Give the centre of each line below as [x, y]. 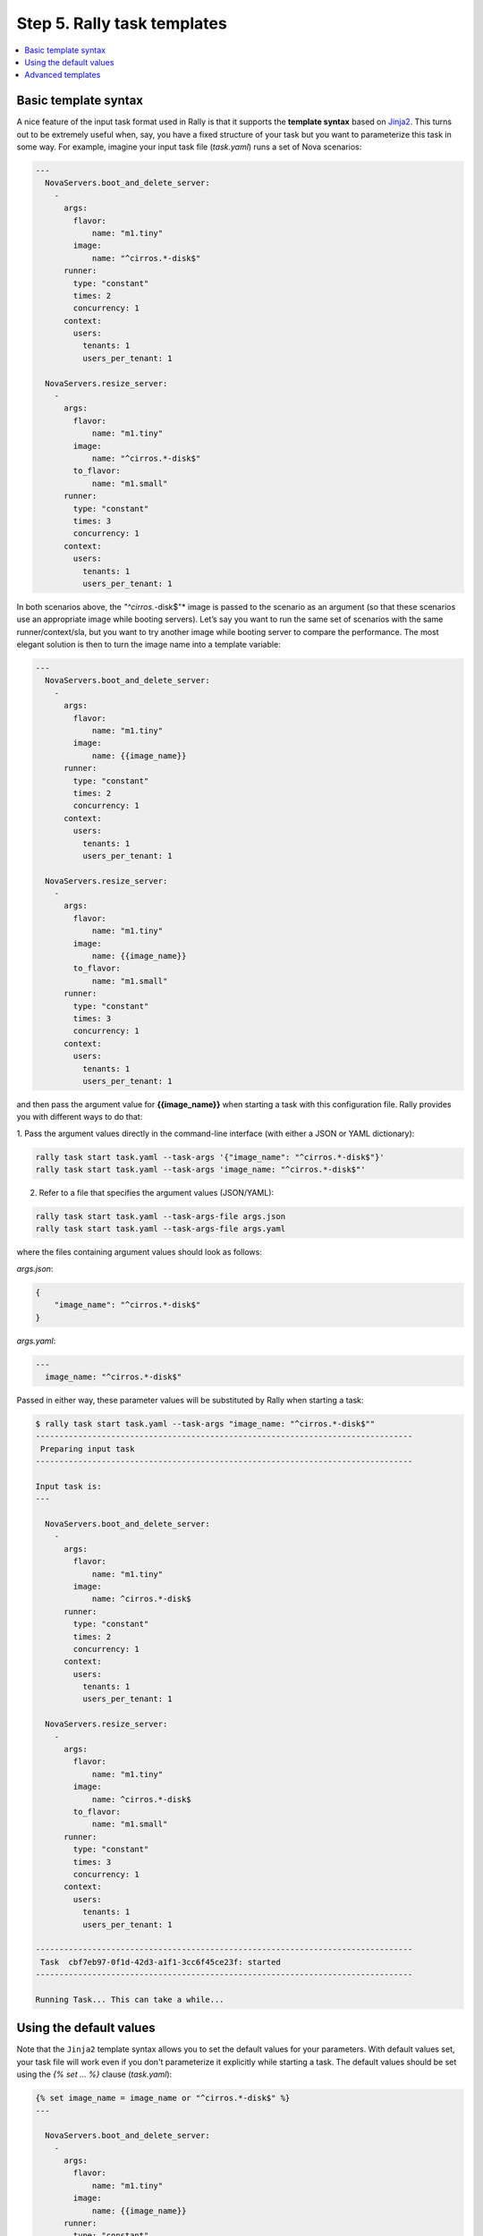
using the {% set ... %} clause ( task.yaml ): [94, 2074]
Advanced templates [63, 75]
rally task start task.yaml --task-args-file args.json [161, 1217]
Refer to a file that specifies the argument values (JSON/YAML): [157, 1193]
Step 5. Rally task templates [122, 23]
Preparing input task [88, 1448]
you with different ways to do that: [80, 1117]
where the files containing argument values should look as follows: [140, 1252]
